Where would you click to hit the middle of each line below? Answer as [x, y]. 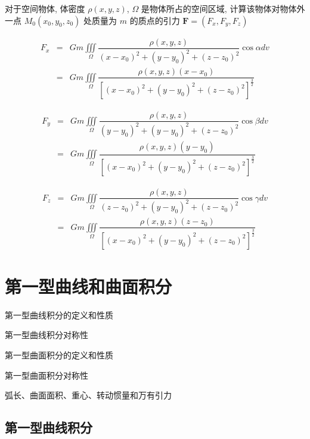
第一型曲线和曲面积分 [89, 286]
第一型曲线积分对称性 [46, 335]
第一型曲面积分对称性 [46, 375]
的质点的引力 [155, 20]
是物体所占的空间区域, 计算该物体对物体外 [223, 8]
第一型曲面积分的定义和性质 [59, 355]
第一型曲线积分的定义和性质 [59, 314]
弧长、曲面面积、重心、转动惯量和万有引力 [88, 395]
